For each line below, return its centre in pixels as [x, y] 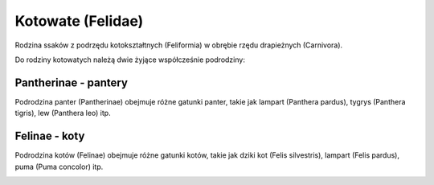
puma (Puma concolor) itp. [59, 166]
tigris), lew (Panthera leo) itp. [63, 113]
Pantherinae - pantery [72, 82]
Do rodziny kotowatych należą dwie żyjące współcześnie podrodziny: [130, 60]
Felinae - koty [50, 136]
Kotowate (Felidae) [79, 21]
